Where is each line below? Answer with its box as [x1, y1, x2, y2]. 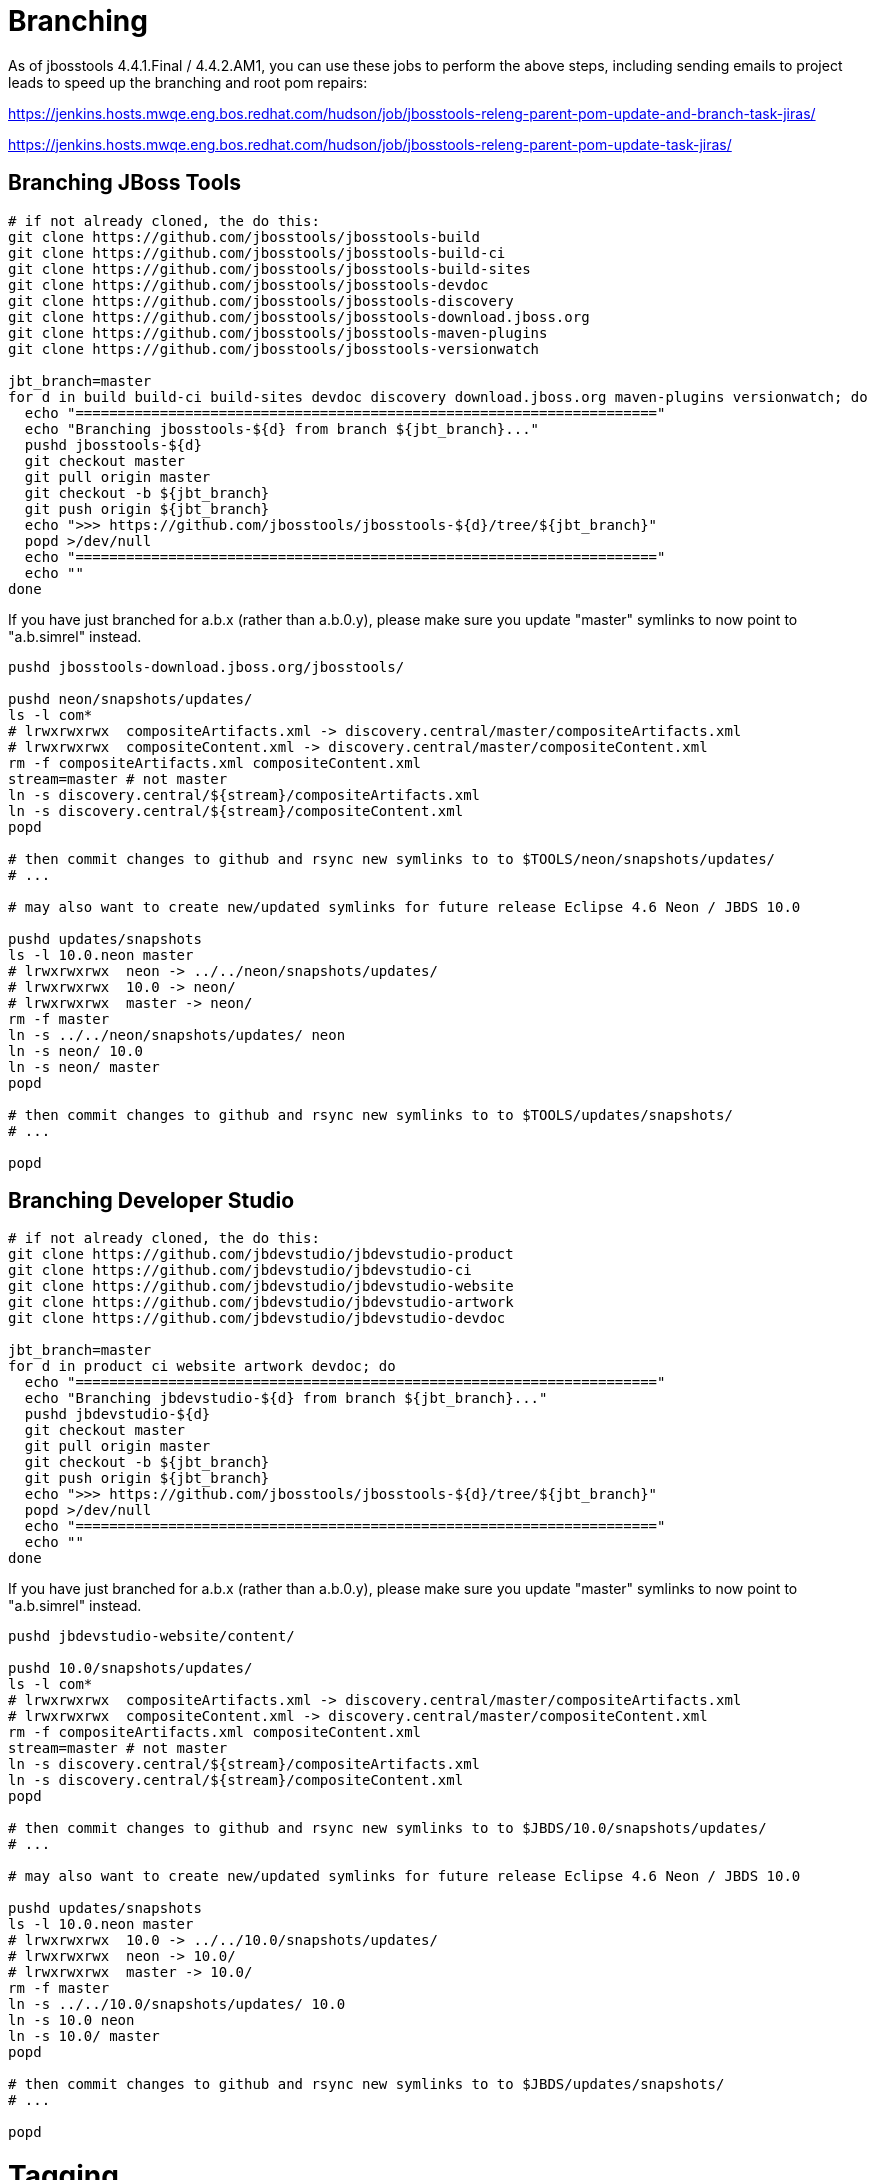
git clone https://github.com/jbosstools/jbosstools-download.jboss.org [8, 308, 590, 325]
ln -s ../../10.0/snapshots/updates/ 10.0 [8, 1996, 346, 2013]
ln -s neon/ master [8, 1058, 160, 1075]
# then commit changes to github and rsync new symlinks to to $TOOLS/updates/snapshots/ [8, 1106, 733, 1123]
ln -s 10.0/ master [8, 2028, 160, 2045]
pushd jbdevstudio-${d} [24, 1406, 211, 1423]
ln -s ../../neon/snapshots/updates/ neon [8, 1026, 346, 1043]
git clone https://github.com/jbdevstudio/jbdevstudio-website [8, 1278, 514, 1295]
